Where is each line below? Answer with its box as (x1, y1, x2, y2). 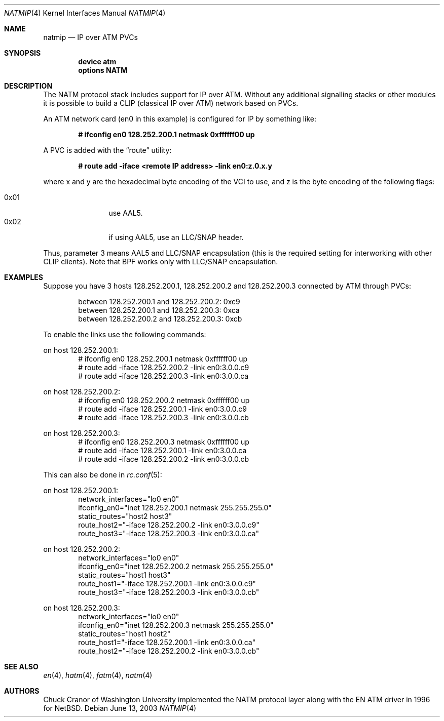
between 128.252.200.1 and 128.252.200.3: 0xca (78, 306, 240, 314)
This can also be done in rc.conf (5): (43, 470, 162, 479)
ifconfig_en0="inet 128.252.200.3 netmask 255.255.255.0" (78, 621, 274, 629)
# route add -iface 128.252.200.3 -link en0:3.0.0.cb (78, 413, 249, 422)
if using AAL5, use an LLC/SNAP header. (108, 233, 244, 242)
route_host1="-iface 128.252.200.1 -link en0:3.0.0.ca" (78, 638, 256, 647)
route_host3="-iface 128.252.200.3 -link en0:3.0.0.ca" (78, 529, 259, 538)
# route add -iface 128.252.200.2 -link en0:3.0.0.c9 (78, 363, 249, 372)
